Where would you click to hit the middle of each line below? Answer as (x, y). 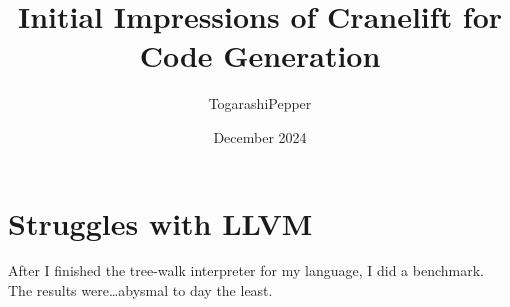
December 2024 (260, 136)
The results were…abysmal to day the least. (140, 290)
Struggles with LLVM (160, 222)
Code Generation (260, 55)
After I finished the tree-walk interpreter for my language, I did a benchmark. (246, 270)
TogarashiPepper (260, 103)
